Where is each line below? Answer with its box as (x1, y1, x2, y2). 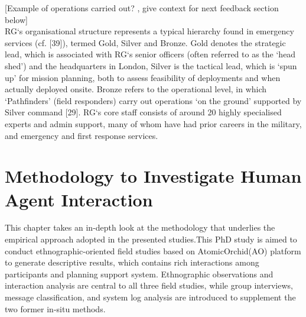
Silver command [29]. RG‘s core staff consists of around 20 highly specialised (5, 106, 282, 118)
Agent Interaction (5, 187, 153, 211)
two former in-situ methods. (5, 302, 106, 315)
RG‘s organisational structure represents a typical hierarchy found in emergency (5, 25, 294, 37)
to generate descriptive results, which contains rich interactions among (5, 256, 259, 269)
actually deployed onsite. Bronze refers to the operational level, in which (5, 83, 267, 95)
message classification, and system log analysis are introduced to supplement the (5, 291, 296, 303)
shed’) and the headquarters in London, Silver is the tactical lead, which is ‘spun (5, 59, 297, 72)
